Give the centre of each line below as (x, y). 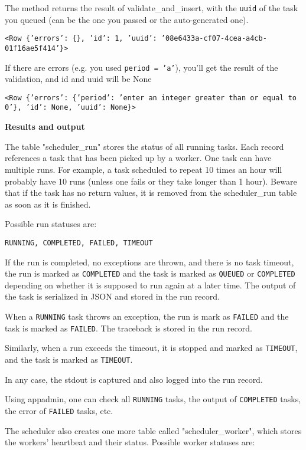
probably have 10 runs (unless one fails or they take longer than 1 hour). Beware (151, 181)
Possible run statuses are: (51, 224)
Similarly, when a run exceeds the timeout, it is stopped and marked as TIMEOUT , (151, 348)
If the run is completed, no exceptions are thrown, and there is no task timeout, (149, 262)
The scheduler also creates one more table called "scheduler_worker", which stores (153, 430)
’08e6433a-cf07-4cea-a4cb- (214, 39)
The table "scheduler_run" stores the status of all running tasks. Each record (144, 146)
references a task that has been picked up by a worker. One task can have (138, 158)
